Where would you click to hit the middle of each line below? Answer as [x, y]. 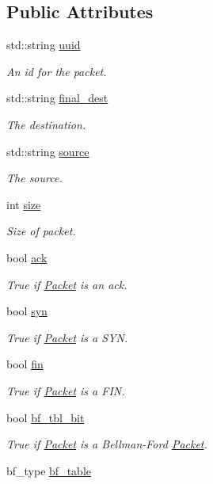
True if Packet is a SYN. [67, 337]
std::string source [48, 151]
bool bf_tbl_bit [46, 417]
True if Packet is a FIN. [66, 390]
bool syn [27, 311]
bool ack [27, 257]
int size [24, 204]
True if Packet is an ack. [67, 284]
